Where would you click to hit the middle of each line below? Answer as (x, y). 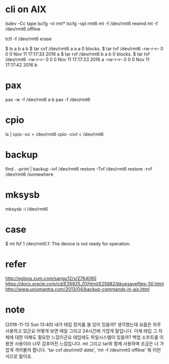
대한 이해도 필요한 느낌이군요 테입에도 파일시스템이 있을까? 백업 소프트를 (87, 337)
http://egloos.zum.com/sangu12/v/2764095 (51, 278)
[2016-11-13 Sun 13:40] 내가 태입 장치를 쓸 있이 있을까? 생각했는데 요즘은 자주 (83, 324)
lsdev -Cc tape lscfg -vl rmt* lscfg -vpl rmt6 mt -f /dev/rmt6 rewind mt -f (82, 23)
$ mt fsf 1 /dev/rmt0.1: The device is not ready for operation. (68, 243)
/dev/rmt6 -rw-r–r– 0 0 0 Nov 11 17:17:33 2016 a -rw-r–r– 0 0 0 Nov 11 (77, 59)
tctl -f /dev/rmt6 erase (29, 39)
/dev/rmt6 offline (23, 29)
